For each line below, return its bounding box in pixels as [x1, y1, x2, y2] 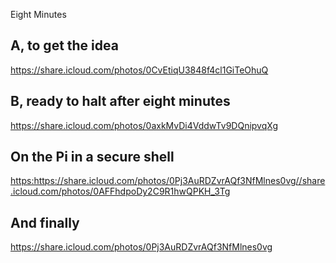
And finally [10, 214, 80, 231]
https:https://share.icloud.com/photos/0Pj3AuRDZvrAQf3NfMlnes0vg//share [10, 175, 326, 187]
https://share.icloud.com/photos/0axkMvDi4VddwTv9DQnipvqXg [10, 119, 278, 131]
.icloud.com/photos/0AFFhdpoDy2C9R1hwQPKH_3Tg [10, 185, 231, 198]
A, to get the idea [10, 37, 119, 54]
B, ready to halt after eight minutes [10, 93, 231, 110]
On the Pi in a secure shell [10, 149, 175, 166]
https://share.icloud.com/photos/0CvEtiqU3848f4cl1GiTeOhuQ [10, 64, 269, 76]
